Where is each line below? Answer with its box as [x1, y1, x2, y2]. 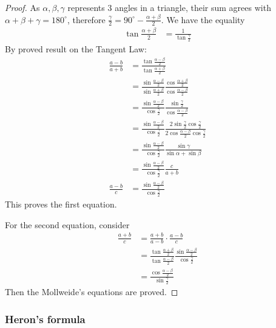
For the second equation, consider [5, 218, 130, 231]
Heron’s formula [5, 311, 86, 326]
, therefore [67, 13, 106, 26]
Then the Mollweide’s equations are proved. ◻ [5, 285, 178, 298]
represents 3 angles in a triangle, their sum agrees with [67, 1, 271, 13]
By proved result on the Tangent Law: [5, 43, 147, 55]
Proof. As [5, 1, 40, 13]
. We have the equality [161, 13, 245, 26]
